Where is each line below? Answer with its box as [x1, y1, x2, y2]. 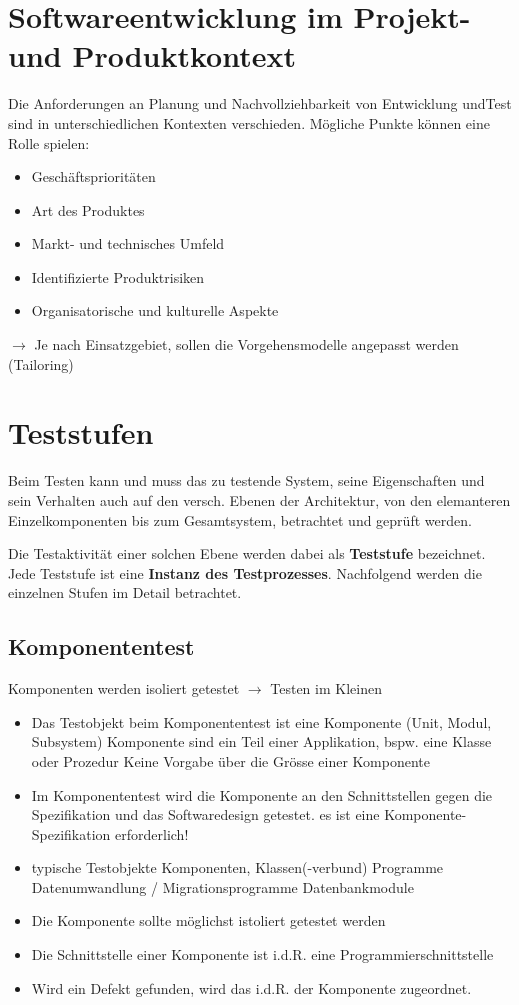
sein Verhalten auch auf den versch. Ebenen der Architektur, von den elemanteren [8, 489, 511, 510]
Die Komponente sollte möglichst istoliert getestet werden [31, 910, 386, 931]
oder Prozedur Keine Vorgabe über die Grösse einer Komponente [31, 750, 430, 771]
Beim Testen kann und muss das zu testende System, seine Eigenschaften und [8, 470, 485, 491]
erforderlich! [115, 823, 189, 844]
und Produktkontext [8, 35, 296, 76]
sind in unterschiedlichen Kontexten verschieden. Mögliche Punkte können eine [8, 112, 490, 133]
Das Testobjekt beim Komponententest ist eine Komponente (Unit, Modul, [31, 711, 492, 732]
